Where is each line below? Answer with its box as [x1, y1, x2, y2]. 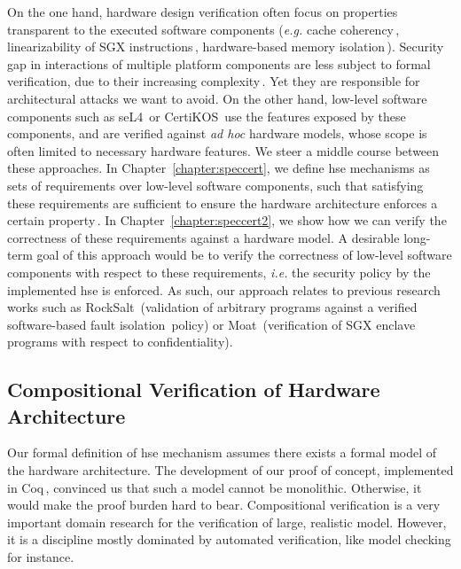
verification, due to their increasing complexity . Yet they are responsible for [7, 72, 420, 90]
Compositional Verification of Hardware [7, 376, 380, 403]
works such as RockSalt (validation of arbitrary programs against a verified [7, 298, 418, 316]
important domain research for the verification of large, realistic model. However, [7, 512, 447, 531]
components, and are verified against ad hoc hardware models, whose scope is [7, 124, 427, 143]
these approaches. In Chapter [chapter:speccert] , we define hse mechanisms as [7, 159, 430, 177]
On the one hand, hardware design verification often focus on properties [7, 3, 398, 20]
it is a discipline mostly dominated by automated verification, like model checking [7, 530, 451, 549]
